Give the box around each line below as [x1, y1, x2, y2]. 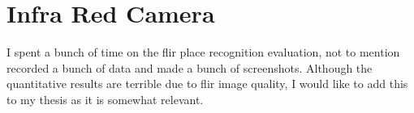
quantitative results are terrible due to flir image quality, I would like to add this [6, 75, 408, 92]
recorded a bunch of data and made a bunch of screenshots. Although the [6, 59, 373, 76]
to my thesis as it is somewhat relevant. [6, 90, 204, 107]
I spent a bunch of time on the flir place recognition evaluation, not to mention [6, 44, 400, 61]
